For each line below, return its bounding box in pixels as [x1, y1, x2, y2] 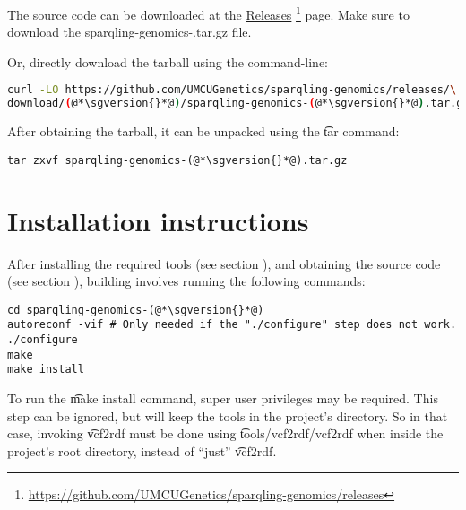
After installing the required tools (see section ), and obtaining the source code [7, 254, 441, 272]
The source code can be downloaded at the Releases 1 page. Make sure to [7, 3, 410, 23]
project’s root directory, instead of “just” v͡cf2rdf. [7, 441, 277, 460]
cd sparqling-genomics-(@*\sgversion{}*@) [7, 303, 264, 316]
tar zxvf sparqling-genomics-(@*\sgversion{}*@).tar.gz [7, 153, 348, 167]
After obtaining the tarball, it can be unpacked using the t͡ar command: [7, 122, 400, 141]
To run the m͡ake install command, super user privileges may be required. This [7, 389, 438, 408]
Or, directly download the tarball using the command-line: [7, 52, 329, 71]
